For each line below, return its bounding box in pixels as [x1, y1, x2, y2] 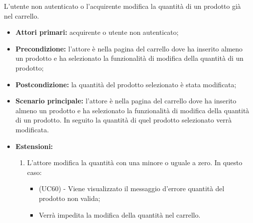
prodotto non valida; [39, 193, 100, 203]
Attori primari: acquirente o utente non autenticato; [15, 27, 179, 37]
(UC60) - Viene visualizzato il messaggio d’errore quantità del [39, 183, 225, 194]
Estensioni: [15, 141, 53, 151]
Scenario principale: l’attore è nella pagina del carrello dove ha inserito [15, 96, 236, 106]
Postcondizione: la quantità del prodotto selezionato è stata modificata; [15, 79, 236, 89]
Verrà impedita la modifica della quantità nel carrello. [39, 209, 201, 220]
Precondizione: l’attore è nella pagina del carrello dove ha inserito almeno [15, 43, 243, 53]
